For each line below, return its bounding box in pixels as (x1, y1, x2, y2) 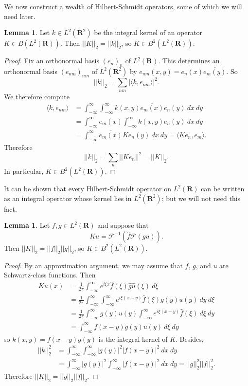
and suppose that (97, 220, 149, 230)
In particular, (4, 166, 44, 176)
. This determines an (158, 55, 220, 66)
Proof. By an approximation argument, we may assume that (4, 260, 183, 270)
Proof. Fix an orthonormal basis (4, 55, 99, 66)
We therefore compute (4, 91, 70, 101)
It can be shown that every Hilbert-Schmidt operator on (4, 184, 172, 194)
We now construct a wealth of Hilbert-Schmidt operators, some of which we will (4, 1, 242, 11)
